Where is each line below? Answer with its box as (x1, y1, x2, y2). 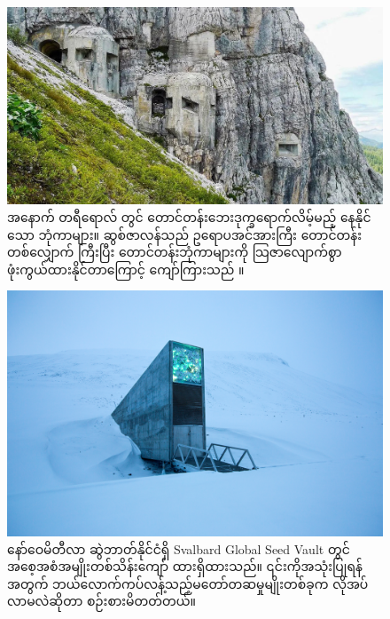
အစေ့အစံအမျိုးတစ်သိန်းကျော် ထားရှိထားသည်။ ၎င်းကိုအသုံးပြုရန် (7, 557, 363, 575)
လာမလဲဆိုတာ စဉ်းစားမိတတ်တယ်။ (7, 591, 196, 610)
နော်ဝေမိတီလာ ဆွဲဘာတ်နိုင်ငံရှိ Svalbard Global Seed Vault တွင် (7, 539, 350, 558)
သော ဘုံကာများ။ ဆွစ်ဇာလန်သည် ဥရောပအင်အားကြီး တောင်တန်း (7, 225, 363, 243)
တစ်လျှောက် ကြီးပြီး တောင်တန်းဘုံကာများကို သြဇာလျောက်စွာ (7, 242, 342, 261)
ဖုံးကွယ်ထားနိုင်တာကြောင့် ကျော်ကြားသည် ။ (7, 259, 245, 278)
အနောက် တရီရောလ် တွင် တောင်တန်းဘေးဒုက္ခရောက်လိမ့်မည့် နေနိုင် (7, 207, 371, 226)
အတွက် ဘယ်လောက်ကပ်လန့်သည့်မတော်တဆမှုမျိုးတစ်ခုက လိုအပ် (7, 574, 369, 592)
